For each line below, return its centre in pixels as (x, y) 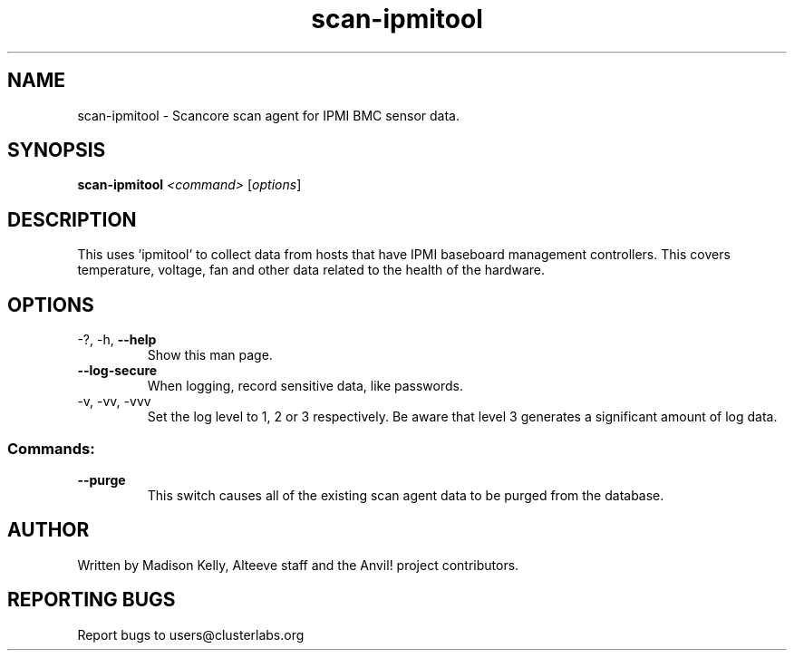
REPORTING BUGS (92, 600)
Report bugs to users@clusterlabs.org (191, 634)
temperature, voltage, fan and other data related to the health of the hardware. (311, 270)
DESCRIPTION (72, 219)
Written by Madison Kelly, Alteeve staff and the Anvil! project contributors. (298, 565)
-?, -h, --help (117, 340)
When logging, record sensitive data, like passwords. (305, 386)
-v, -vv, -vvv (114, 402)
